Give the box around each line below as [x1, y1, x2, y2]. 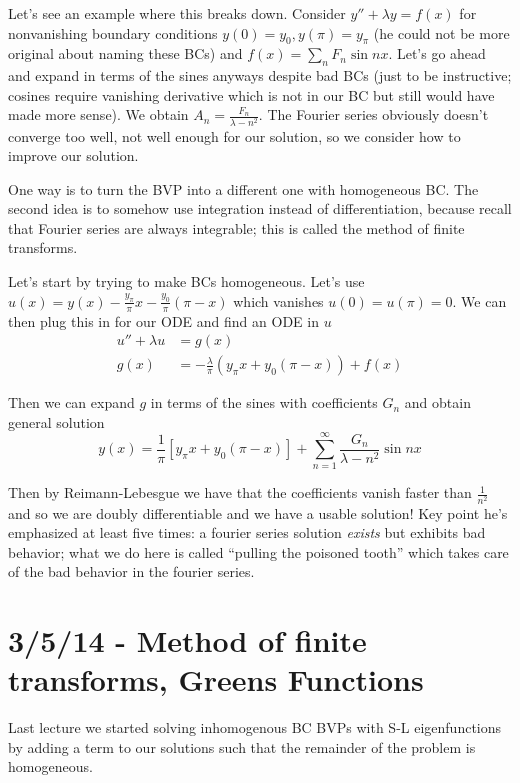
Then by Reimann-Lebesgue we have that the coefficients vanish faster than [8, 482, 472, 503]
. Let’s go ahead [388, 43, 486, 64]
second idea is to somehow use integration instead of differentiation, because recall [8, 198, 512, 219]
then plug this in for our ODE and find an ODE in [8, 310, 319, 331]
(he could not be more [373, 22, 510, 43]
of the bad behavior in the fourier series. [8, 561, 255, 582]
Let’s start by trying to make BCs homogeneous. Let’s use [8, 271, 365, 292]
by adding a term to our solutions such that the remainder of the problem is [8, 736, 476, 757]
